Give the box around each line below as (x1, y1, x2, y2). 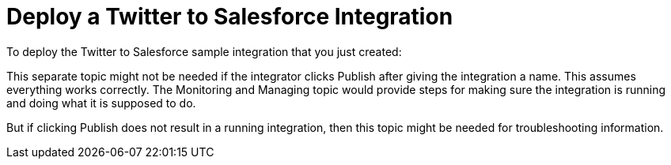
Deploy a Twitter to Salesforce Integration (6, 3, 453, 30)
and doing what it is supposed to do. (6, 96, 196, 110)
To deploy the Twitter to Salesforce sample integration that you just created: (6, 44, 402, 58)
